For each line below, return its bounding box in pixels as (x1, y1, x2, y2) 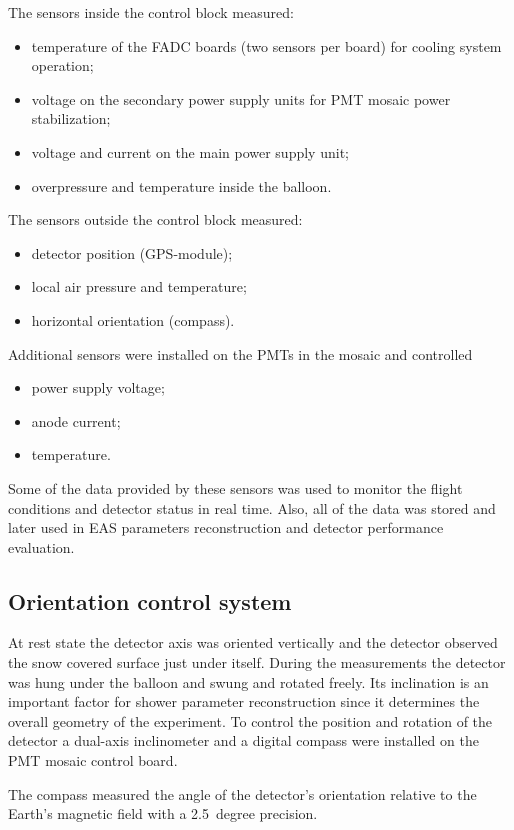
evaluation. (8, 536, 75, 557)
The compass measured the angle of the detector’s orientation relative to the (8, 783, 477, 804)
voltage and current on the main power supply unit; (31, 141, 349, 162)
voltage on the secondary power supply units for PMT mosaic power (31, 88, 451, 109)
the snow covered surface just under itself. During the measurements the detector (8, 652, 506, 673)
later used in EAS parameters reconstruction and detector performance (8, 517, 444, 538)
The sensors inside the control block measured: (8, 2, 294, 22)
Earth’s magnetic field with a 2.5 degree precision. (8, 803, 318, 824)
